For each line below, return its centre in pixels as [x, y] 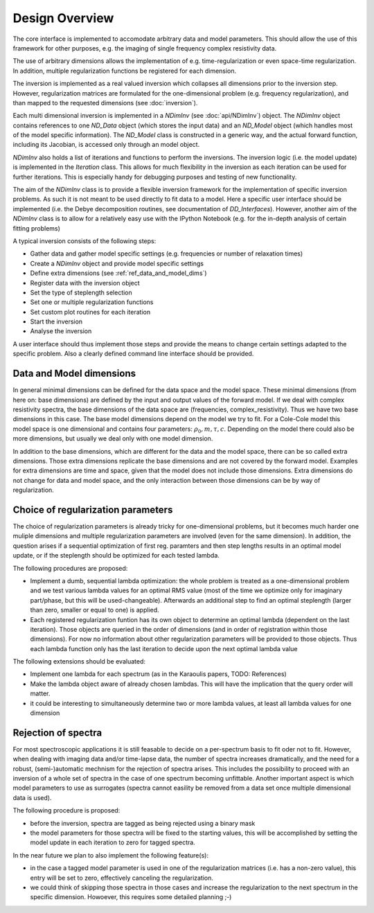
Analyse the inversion [61, 331]
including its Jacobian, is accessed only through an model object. [106, 145]
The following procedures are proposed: [70, 568]
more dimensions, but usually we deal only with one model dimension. [113, 438]
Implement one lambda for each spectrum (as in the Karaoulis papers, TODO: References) [158, 674]
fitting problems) [36, 228]
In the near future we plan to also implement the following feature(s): [111, 855]
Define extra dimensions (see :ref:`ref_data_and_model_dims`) [118, 273]
